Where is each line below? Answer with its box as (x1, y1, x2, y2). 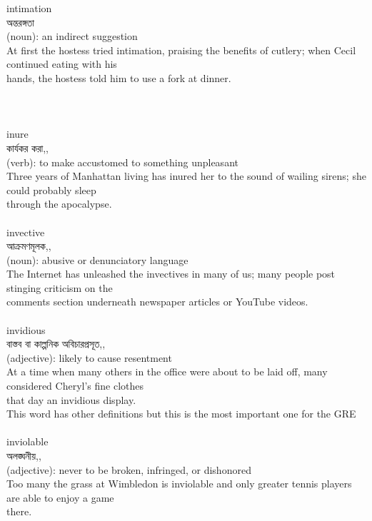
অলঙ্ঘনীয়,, (6, 448, 41, 462)
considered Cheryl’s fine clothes (6, 378, 144, 393)
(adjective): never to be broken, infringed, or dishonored (6, 462, 251, 477)
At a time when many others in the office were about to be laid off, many (6, 364, 328, 379)
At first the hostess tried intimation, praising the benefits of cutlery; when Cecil (6, 42, 356, 57)
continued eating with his (6, 56, 117, 71)
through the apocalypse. (6, 196, 112, 211)
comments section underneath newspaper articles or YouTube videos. (6, 294, 308, 309)
